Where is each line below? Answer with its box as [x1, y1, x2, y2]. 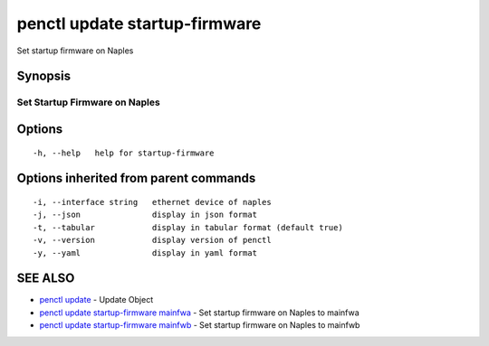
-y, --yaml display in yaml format [33, 248, 258, 257]
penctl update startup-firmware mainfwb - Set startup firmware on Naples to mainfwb [39, 320, 360, 331]
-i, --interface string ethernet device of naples [33, 197, 272, 207]
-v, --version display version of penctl [33, 235, 272, 246]
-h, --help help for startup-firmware [33, 147, 215, 158]
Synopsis [16, 69, 72, 84]
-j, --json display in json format [33, 210, 258, 220]
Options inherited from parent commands [16, 171, 256, 186]
